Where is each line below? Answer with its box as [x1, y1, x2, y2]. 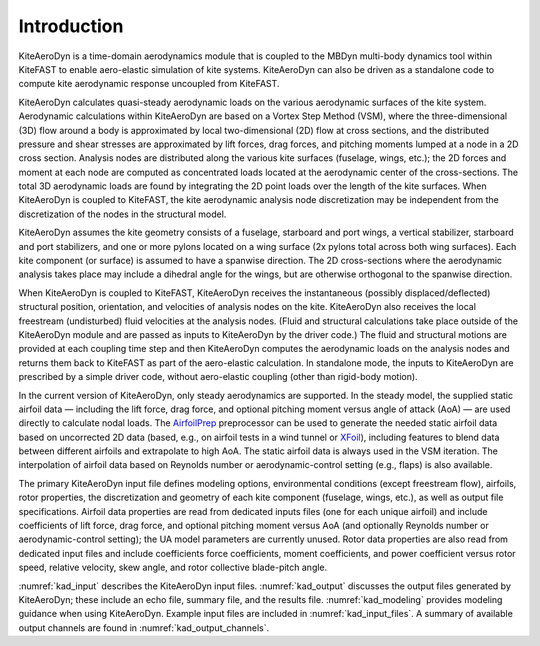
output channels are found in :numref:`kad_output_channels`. [18, 621, 270, 634]
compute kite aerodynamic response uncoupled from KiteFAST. [18, 78, 280, 90]
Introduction [18, 15, 124, 37]
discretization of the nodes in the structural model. [18, 208, 227, 220]
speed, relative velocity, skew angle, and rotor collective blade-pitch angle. [18, 561, 328, 574]
